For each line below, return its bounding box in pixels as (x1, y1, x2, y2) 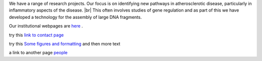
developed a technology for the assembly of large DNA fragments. (9, 14, 142, 20)
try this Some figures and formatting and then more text (9, 41, 121, 46)
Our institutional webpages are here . (9, 23, 83, 29)
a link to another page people (9, 50, 68, 56)
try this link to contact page (9, 32, 64, 38)
